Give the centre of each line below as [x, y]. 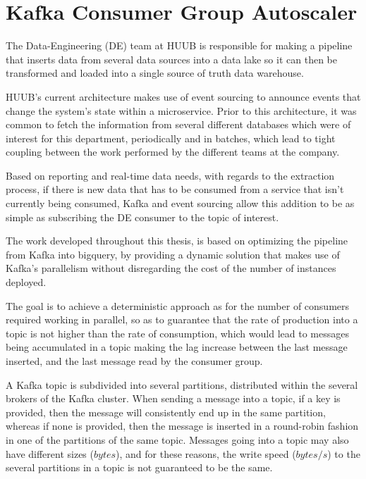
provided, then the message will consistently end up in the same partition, [166, 412]
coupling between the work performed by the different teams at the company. [173, 152]
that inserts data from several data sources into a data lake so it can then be [171, 59]
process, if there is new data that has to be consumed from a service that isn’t [175, 189]
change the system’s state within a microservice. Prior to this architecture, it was [181, 110]
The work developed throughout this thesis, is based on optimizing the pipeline [177, 241]
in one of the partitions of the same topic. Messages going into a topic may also [177, 439]
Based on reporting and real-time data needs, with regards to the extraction [170, 175]
